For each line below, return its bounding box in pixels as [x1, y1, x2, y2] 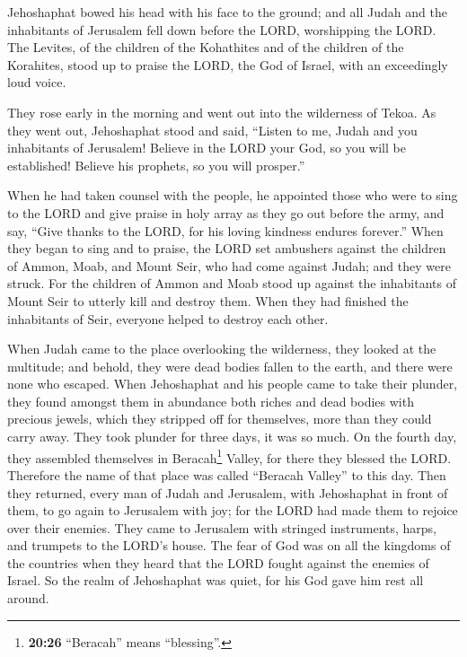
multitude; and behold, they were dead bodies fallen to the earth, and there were [7, 356, 453, 375]
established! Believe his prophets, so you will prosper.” [7, 155, 305, 174]
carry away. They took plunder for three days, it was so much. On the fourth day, [7, 427, 457, 446]
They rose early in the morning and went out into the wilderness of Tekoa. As [7, 102, 436, 121]
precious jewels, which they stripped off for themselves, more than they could [7, 409, 432, 428]
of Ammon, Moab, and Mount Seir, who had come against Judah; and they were [7, 256, 451, 275]
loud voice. [7, 73, 66, 92]
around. [7, 589, 49, 608]
